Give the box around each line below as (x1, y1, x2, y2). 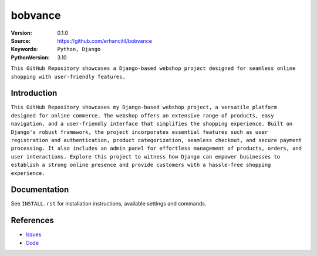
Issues (25, 231, 42, 238)
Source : (11, 37, 31, 44)
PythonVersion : (11, 53, 50, 61)
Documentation (11, 185, 69, 195)
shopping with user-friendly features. (11, 73, 126, 80)
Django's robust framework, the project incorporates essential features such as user (11, 129, 268, 135)
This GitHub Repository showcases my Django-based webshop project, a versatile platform (11, 104, 277, 111)
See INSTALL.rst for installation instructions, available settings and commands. (11, 200, 207, 207)
